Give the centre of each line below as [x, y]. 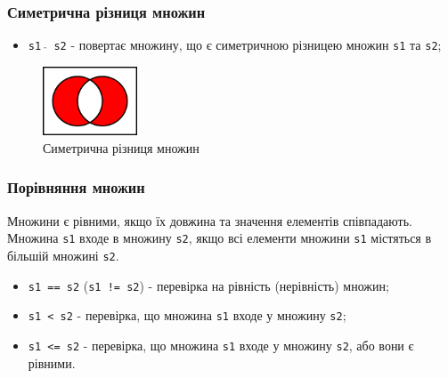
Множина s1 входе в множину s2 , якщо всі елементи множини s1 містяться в [220, 238]
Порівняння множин [76, 187]
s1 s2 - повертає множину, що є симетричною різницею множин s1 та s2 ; [235, 45]
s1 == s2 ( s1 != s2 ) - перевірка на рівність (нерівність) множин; [208, 285]
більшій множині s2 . [63, 255]
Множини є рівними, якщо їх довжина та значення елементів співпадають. [210, 220]
